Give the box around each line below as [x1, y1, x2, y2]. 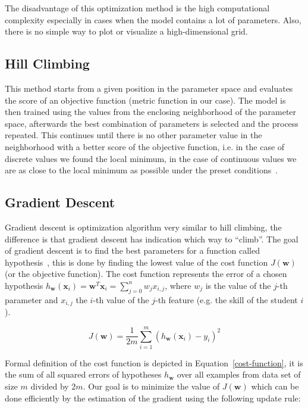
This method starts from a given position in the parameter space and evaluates [5, 82, 293, 94]
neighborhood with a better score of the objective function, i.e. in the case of [5, 140, 285, 152]
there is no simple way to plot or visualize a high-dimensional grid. [5, 25, 248, 38]
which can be [251, 380, 299, 393]
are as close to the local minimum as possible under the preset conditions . [5, 164, 278, 176]
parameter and [5, 293, 58, 306]
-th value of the [93, 293, 149, 306]
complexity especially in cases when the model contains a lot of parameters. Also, [5, 13, 301, 26]
